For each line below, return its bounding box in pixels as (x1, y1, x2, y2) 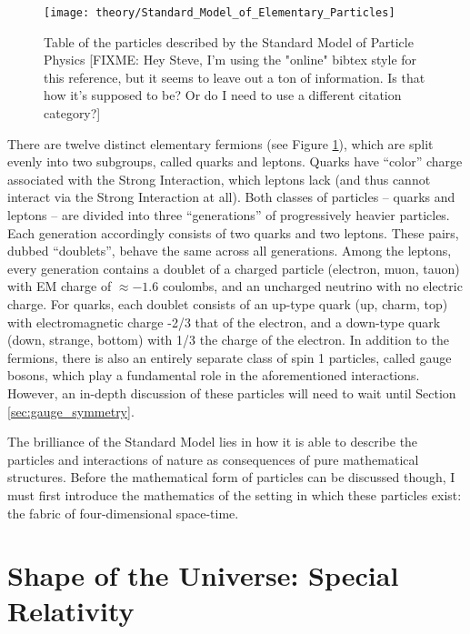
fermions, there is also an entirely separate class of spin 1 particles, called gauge (7, 347, 452, 367)
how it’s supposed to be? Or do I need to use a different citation (44, 86, 402, 105)
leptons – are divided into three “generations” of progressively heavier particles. (7, 206, 450, 224)
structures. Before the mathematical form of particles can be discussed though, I (7, 468, 455, 487)
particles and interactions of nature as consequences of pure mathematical (7, 449, 419, 468)
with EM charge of (7, 277, 112, 296)
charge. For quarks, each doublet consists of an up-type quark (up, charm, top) (7, 294, 448, 313)
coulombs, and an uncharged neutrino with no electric (162, 277, 463, 296)
